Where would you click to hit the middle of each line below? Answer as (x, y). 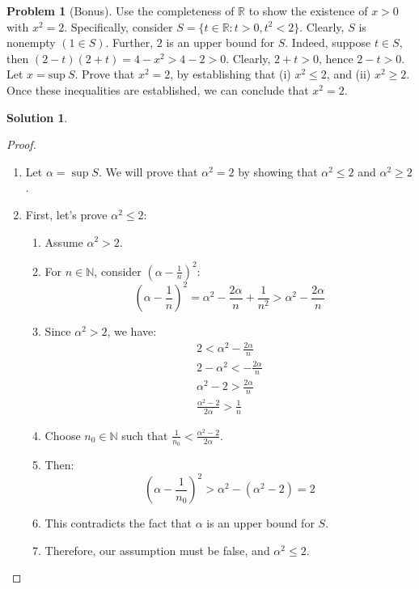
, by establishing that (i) (231, 74)
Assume (64, 242)
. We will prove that (148, 171)
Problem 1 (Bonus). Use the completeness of (121, 11)
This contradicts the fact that (119, 523)
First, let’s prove (66, 214)
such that (145, 435)
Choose (63, 435)
